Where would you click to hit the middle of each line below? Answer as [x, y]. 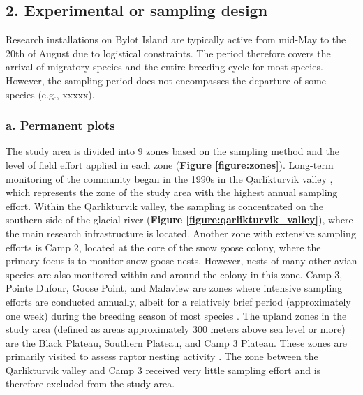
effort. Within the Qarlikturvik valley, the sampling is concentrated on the [164, 206]
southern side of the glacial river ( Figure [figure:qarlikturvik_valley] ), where [179, 219]
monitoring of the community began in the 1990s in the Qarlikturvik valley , [169, 178]
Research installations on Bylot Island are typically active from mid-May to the [176, 39]
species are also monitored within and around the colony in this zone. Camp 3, [174, 274]
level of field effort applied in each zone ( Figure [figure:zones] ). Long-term [170, 164]
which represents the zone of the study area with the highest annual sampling [172, 192]
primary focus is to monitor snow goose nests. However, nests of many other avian [181, 261]
